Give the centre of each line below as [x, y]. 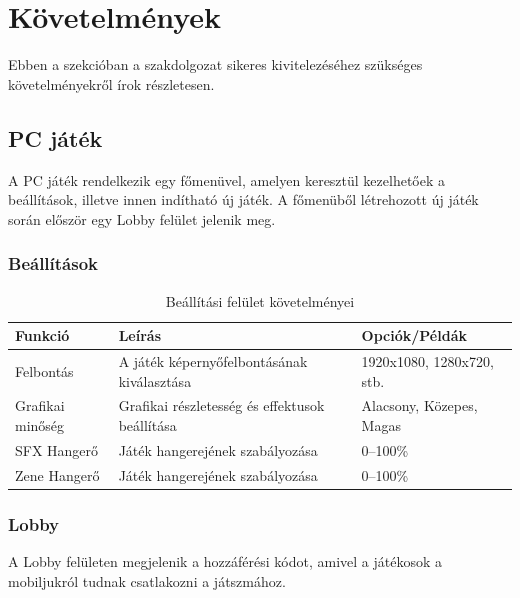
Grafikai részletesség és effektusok [221, 405]
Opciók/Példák [414, 335]
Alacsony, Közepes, [419, 405]
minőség [40, 424]
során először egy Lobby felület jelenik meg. [142, 218]
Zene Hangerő [57, 474]
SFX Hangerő [57, 449]
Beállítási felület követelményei [260, 300]
